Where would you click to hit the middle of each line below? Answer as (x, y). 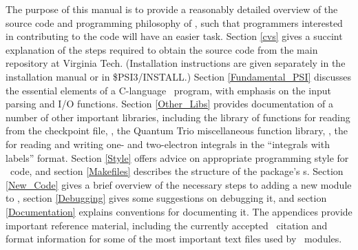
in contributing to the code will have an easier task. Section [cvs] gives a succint (174, 36)
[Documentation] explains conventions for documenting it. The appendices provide (179, 211)
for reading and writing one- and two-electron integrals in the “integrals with (168, 144)
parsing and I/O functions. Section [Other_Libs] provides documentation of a (169, 104)
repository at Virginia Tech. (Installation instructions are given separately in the (176, 63)
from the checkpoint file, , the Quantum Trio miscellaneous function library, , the (177, 131)
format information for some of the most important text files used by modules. (174, 239)
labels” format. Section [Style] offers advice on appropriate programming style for (177, 157)
